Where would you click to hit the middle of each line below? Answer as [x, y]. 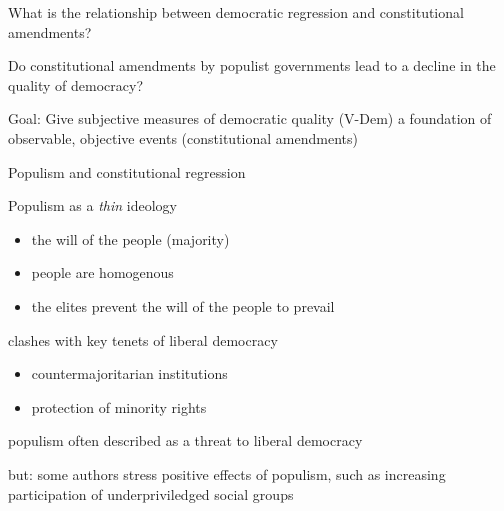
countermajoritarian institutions [129, 373]
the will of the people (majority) [130, 238]
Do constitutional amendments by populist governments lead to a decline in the [252, 65]
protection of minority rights [119, 406]
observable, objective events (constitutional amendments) [183, 137]
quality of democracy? [75, 84]
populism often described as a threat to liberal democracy [185, 440]
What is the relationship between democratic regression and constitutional [236, 12]
